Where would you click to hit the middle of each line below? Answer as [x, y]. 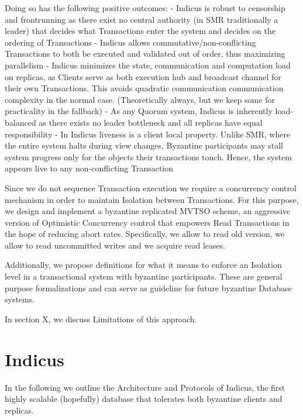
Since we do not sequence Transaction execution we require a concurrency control [151, 187]
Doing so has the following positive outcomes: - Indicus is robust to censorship [145, 8]
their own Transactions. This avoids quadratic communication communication [144, 88]
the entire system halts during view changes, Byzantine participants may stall [144, 145]
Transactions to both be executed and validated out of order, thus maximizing [145, 54]
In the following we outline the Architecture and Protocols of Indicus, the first [145, 387]
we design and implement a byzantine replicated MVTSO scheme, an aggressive [147, 211]
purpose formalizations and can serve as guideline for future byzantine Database [148, 288]
